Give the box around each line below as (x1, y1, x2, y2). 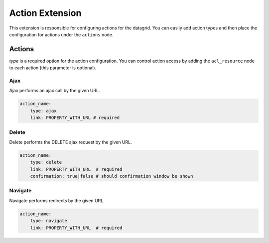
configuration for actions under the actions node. (9, 31, 114, 37)
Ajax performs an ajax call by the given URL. (9, 88, 100, 94)
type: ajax (30, 108, 57, 114)
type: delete (30, 159, 62, 165)
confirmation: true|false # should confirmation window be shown (30, 173, 193, 179)
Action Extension (9, 7, 82, 18)
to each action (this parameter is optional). (9, 65, 97, 71)
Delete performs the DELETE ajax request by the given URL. (9, 139, 132, 145)
